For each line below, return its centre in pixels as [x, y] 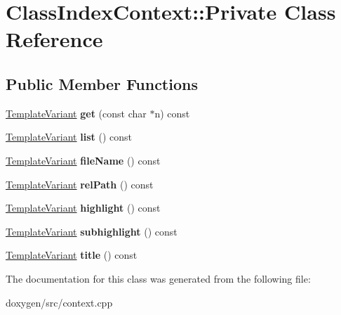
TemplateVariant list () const [69, 137]
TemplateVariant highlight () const [83, 208]
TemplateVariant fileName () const [83, 160]
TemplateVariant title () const [72, 255]
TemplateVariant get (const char [76, 113]
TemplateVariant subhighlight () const [92, 231]
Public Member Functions [102, 83]
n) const [172, 113]
